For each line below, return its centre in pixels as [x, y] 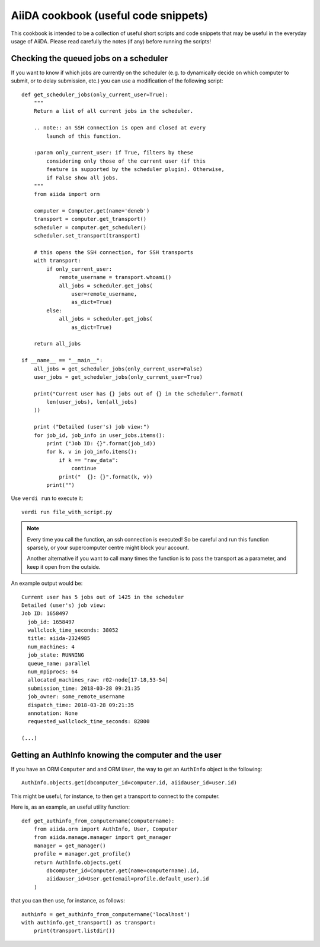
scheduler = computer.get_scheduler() [90, 227]
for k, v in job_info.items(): [92, 452]
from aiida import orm [67, 194]
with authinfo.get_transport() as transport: [89, 922]
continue [84, 468]
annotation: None [53, 713]
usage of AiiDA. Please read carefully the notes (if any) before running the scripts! [111, 41]
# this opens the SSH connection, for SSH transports [113, 253]
